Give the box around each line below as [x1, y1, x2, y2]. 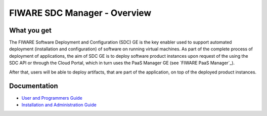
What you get [9, 26, 52, 35]
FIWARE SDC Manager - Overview [9, 7, 152, 18]
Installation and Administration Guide [21, 102, 96, 108]
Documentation [9, 82, 58, 90]
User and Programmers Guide [21, 95, 83, 101]
